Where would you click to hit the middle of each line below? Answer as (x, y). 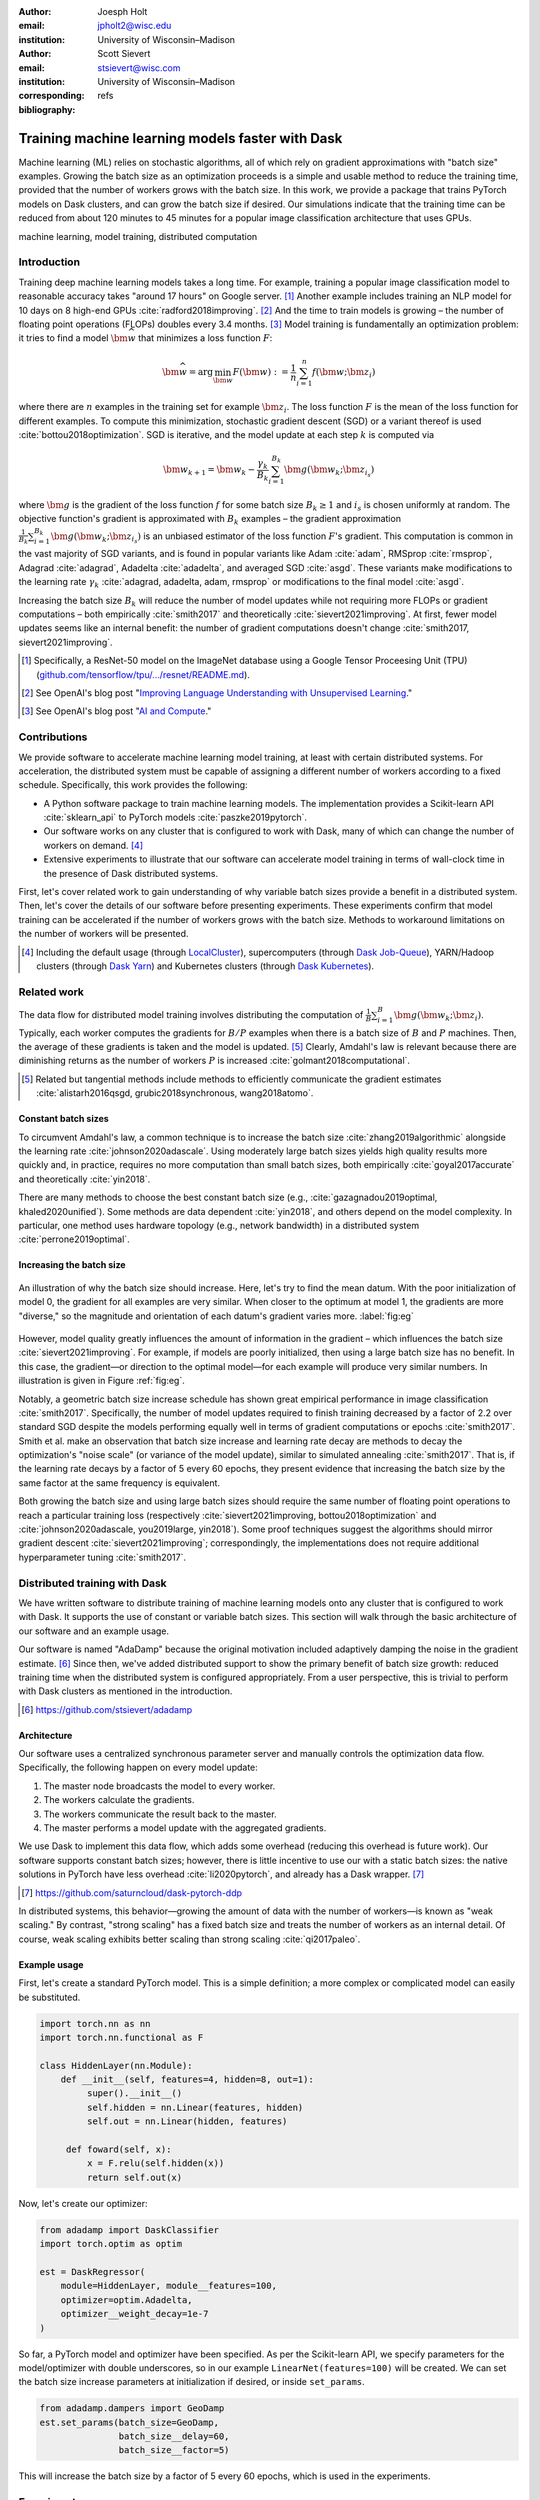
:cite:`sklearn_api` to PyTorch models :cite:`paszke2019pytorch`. (175, 817)
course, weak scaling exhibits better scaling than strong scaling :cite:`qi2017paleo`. (189, 1939)
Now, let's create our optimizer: (83, 2203)
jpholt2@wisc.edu (134, 26)
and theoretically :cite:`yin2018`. (84, 1179)
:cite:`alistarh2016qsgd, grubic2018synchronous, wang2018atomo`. (175, 1093)
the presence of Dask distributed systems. (131, 873)
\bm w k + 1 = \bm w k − (209, 471)
